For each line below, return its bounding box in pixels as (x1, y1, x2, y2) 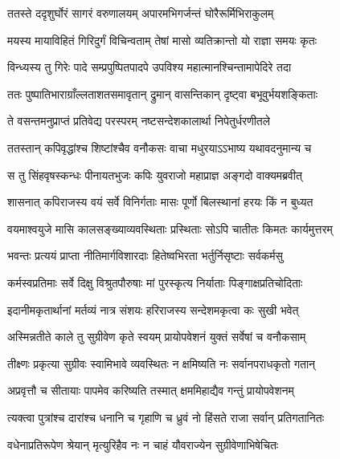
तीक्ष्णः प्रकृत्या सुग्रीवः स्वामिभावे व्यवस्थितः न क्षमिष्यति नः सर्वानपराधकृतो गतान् (7, 355, 316, 372)
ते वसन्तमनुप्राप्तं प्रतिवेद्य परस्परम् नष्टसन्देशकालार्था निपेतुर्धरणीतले (7, 112, 270, 129)
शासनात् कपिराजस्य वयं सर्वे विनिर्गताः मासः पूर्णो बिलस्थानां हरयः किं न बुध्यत (7, 193, 313, 210)
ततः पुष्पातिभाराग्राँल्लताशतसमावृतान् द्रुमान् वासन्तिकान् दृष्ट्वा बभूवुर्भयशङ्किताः (7, 85, 318, 102)
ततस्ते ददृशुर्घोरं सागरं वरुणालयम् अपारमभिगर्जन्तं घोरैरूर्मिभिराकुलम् (7, 5, 274, 21)
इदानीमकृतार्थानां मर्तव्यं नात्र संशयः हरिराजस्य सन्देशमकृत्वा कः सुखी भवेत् (7, 301, 299, 318)
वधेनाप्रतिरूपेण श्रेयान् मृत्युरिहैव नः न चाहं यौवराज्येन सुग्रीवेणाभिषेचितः (7, 436, 279, 453)
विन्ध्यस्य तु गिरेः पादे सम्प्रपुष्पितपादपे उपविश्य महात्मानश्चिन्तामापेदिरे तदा (7, 59, 292, 75)
